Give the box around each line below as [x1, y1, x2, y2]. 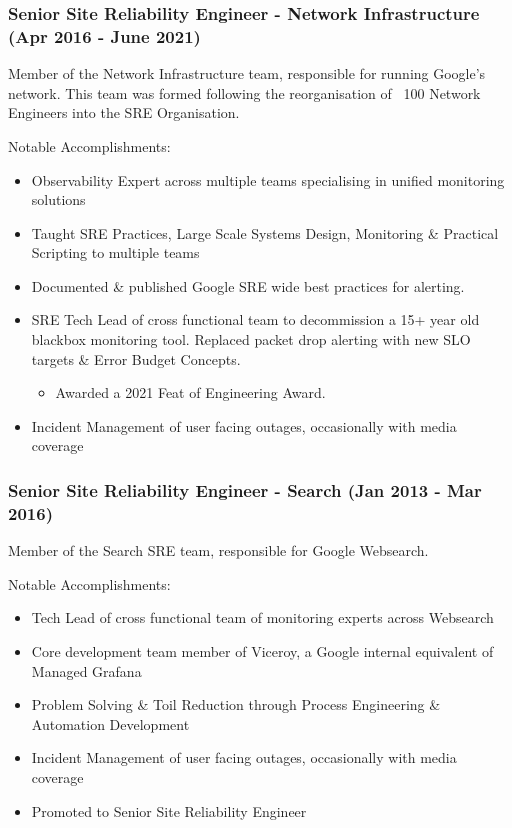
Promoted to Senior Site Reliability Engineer [31, 800, 307, 821]
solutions [31, 189, 86, 210]
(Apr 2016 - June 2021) [8, 23, 201, 48]
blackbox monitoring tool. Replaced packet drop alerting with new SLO [31, 329, 471, 350]
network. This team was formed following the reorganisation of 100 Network [8, 82, 481, 103]
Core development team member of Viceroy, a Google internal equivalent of [31, 640, 494, 661]
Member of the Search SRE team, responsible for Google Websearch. [8, 540, 429, 561]
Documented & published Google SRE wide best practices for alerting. [31, 275, 465, 296]
